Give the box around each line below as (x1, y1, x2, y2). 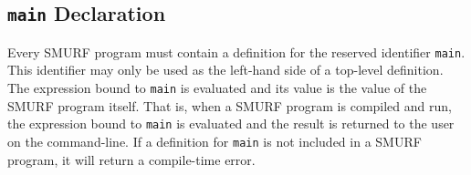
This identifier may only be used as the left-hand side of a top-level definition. (7, 60, 444, 79)
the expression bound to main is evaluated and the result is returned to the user (7, 114, 455, 133)
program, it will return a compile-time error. (7, 149, 256, 169)
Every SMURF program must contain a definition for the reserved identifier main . (7, 42, 466, 61)
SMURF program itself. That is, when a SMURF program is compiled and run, (7, 96, 452, 115)
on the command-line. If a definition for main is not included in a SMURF (7, 131, 422, 150)
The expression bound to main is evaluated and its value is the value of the (7, 78, 427, 98)
